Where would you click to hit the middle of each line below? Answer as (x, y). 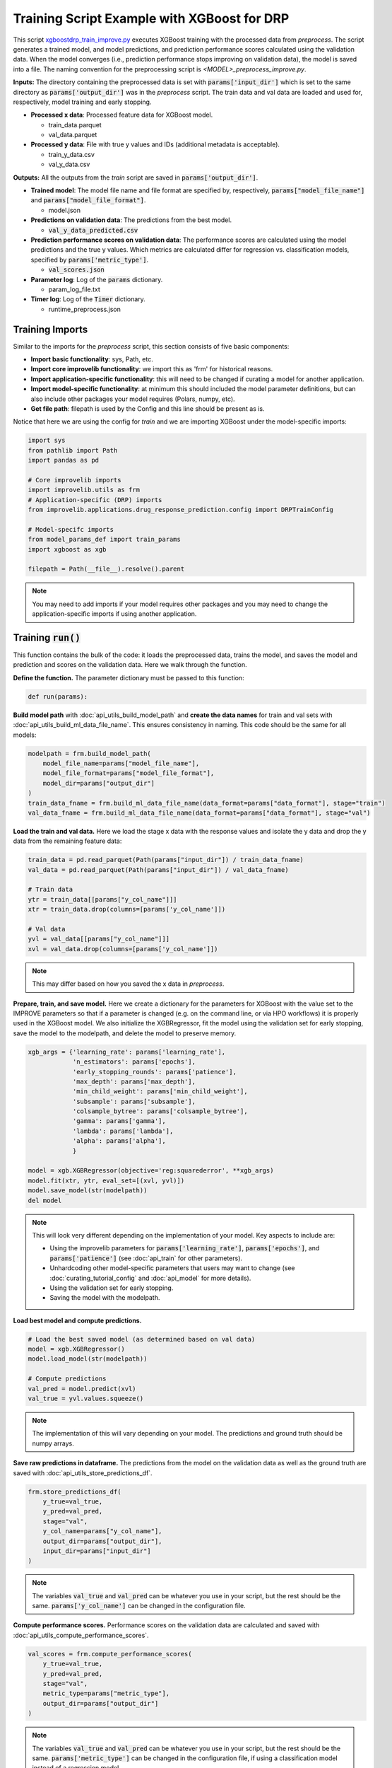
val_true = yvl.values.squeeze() (86, 1399)
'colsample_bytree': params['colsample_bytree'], (160, 1111)
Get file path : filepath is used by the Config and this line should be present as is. (148, 408)
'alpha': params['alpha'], (119, 1141)
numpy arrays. (53, 1443)
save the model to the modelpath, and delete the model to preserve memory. (125, 1033)
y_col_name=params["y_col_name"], (102, 1531)
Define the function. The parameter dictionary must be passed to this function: (129, 677)
